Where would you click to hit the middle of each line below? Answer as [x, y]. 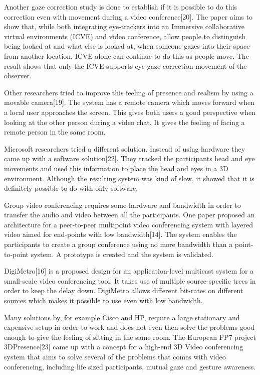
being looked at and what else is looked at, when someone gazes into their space [127, 46]
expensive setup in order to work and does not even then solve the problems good [129, 327]
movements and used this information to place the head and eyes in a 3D [116, 168]
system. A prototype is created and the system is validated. [122, 254]
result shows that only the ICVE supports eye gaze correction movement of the [125, 66]
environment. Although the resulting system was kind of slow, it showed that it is [129, 178]
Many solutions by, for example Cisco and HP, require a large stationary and [122, 317]
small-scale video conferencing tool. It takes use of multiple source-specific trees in [130, 280]
